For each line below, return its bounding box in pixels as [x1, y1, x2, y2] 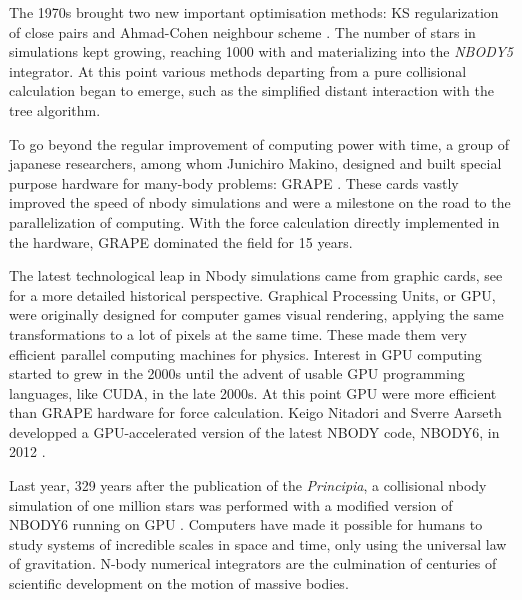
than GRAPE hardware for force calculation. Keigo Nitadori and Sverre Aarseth [9, 402, 502, 423]
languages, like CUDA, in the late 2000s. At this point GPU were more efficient [9, 382, 497, 403]
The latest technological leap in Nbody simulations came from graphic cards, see [9, 265, 503, 286]
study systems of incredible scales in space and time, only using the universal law [9, 533, 507, 554]
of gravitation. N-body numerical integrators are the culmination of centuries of [9, 553, 497, 574]
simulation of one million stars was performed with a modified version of [9, 494, 453, 515]
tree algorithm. [9, 99, 101, 120]
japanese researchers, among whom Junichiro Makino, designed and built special [9, 153, 502, 174]
